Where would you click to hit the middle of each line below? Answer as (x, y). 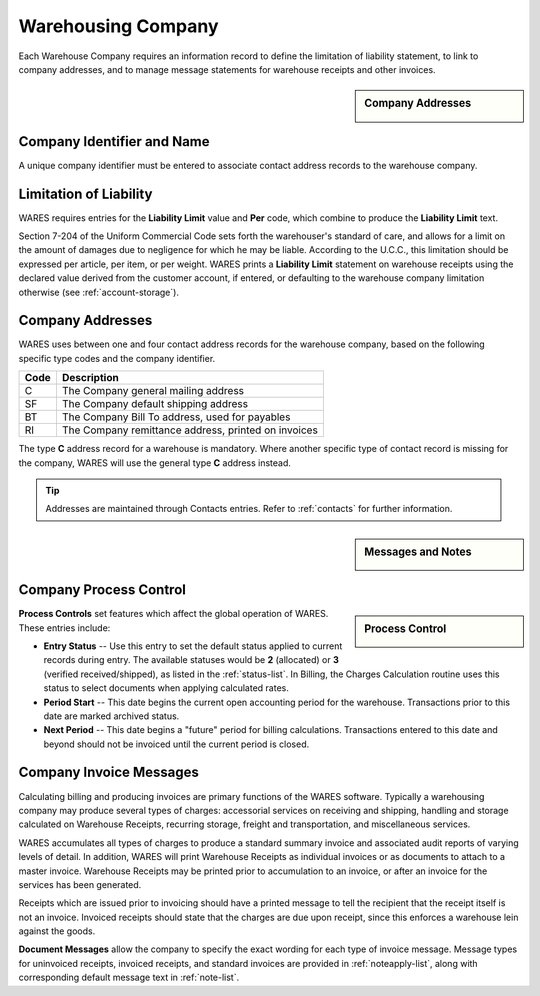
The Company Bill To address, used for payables (176, 417)
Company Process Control (102, 590)
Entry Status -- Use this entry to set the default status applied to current (193, 646)
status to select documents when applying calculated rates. (166, 688)
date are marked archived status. (111, 716)
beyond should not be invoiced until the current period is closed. (176, 744)
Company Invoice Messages (109, 772)
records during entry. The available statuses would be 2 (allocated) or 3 (191, 660)
